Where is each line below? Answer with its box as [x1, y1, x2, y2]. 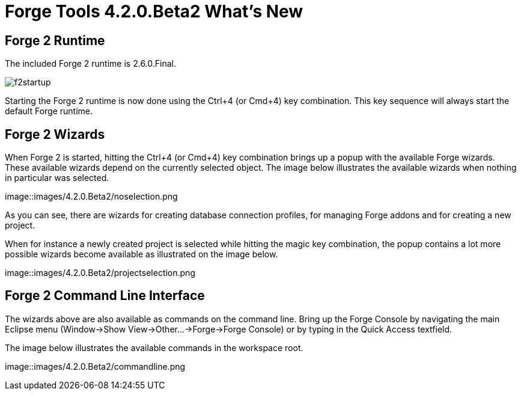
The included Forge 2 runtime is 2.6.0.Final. [5, 58, 176, 69]
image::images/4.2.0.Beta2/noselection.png [5, 191, 178, 202]
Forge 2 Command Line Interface [5, 288, 205, 304]
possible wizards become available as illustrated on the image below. [5, 249, 278, 260]
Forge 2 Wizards [5, 126, 105, 142]
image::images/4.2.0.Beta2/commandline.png [5, 361, 186, 372]
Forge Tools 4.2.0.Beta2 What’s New [5, 1, 303, 22]
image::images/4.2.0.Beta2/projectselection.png [5, 268, 195, 278]
